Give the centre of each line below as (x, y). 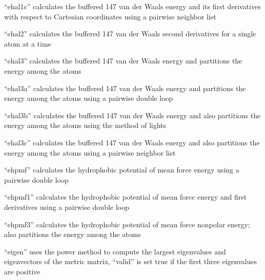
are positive (22, 271)
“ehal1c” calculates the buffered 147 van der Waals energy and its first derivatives (132, 6)
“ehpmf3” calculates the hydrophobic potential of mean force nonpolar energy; (127, 224)
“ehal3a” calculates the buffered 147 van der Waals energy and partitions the (125, 88)
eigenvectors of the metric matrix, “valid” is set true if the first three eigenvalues (131, 261)
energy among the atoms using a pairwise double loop (89, 98)
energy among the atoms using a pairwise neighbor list (90, 152)
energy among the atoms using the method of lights (85, 125)
